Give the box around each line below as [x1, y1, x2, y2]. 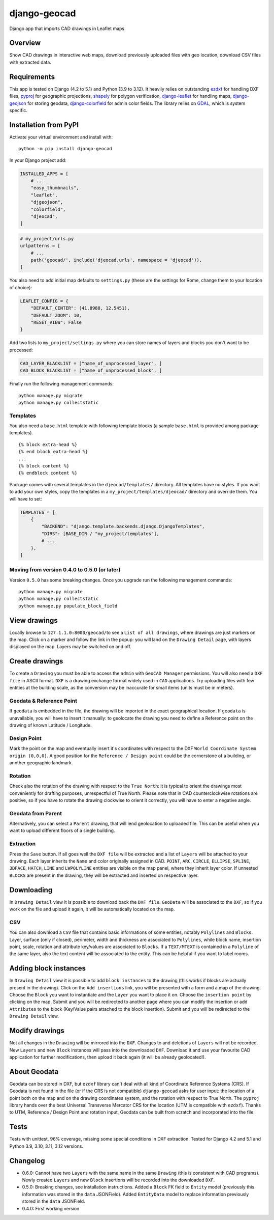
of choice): [9, 284, 32, 290]
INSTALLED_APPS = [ [20, 171, 68, 177]
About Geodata [9, 1067, 59, 1076]
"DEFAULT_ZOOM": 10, [30, 312, 82, 318]
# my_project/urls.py [20, 236, 74, 241]
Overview [9, 39, 41, 47]
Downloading [9, 885, 53, 894]
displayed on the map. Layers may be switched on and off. [9, 644, 132, 650]
